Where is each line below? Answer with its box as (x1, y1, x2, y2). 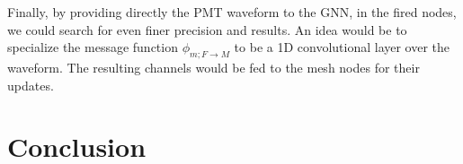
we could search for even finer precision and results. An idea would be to (7, 20, 407, 39)
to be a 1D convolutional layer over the (234, 38, 450, 56)
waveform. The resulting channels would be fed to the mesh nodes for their (7, 57, 420, 76)
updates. (7, 75, 54, 94)
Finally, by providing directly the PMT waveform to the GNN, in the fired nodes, (7, 3, 457, 21)
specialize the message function (7, 38, 178, 56)
